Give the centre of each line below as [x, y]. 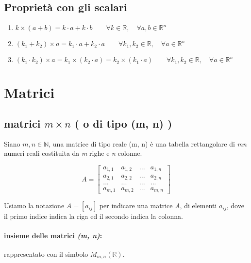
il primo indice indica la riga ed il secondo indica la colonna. [93, 216]
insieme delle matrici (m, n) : [53, 235]
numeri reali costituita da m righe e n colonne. [73, 153]
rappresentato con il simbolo [46, 254]
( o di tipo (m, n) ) [123, 123]
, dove [235, 205]
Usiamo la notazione [34, 205]
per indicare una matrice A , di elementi [158, 205]
